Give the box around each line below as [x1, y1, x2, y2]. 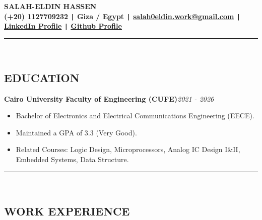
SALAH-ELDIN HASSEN [4, 1, 97, 11]
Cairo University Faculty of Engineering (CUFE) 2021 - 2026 [4, 93, 214, 104]
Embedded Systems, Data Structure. [16, 154, 129, 165]
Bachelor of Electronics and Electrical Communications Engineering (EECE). [16, 110, 254, 121]
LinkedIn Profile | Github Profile [4, 21, 122, 31]
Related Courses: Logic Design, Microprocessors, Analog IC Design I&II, [16, 144, 240, 155]
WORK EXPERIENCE [4, 203, 130, 218]
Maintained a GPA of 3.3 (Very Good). [16, 127, 137, 137]
